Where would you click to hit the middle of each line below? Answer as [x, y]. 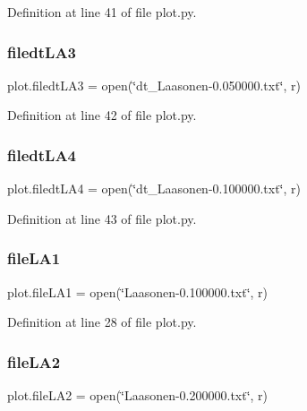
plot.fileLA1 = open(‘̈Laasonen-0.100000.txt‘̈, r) [138, 291]
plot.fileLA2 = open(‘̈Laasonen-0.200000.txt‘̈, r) [138, 395]
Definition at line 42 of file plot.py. [102, 115]
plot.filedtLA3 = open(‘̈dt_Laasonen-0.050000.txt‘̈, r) [154, 85]
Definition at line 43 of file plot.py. [102, 218]
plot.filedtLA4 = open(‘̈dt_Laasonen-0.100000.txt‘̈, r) [154, 188]
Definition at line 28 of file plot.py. [102, 322]
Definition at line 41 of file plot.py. [102, 12]
